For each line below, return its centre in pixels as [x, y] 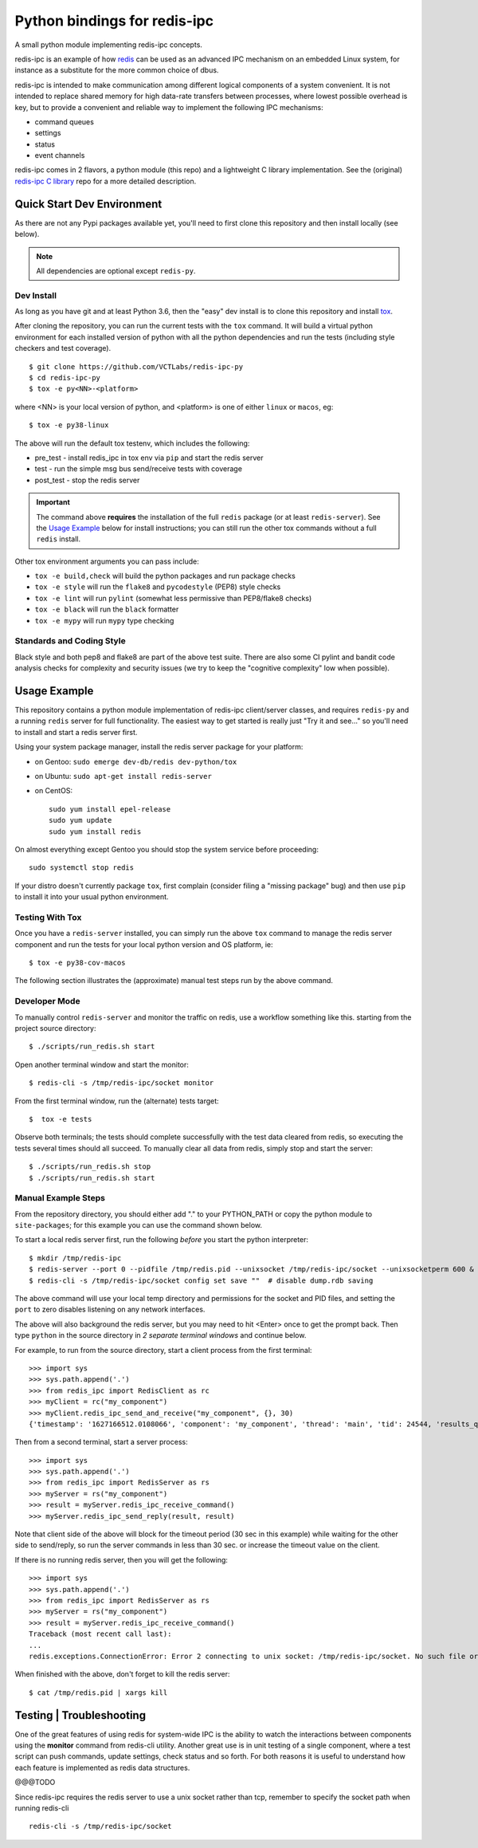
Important [53, 502]
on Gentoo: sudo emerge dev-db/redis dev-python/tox [136, 761]
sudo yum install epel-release [110, 809]
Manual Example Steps [60, 1198]
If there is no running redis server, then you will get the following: [121, 1559]
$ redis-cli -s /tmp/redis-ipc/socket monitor [121, 1083]
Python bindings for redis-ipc [114, 21]
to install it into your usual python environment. [92, 897]
